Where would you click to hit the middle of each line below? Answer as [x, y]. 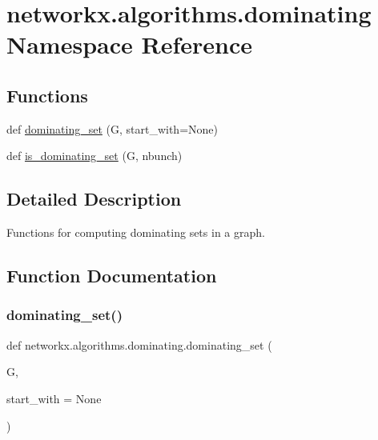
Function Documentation [112, 276]
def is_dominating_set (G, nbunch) [94, 156]
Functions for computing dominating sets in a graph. [136, 232]
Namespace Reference [129, 44]
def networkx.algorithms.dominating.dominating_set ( [139, 344]
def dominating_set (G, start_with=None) [112, 128]
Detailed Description [94, 199]
